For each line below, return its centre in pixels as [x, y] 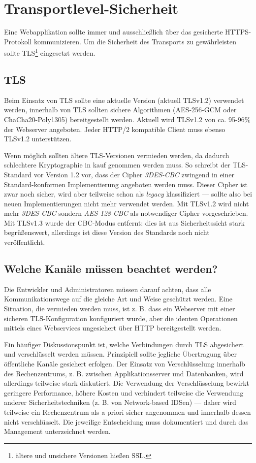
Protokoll [18, 41]
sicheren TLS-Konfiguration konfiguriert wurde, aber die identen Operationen [121, 318]
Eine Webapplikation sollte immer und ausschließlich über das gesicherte [113, 32]
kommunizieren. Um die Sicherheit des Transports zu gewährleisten [135, 41]
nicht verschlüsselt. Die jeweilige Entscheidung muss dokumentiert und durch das [126, 421]
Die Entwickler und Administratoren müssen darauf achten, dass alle [108, 289]
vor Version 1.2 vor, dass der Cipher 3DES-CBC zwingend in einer [134, 174]
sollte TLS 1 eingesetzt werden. [50, 52]
